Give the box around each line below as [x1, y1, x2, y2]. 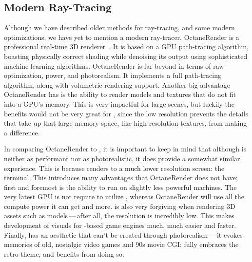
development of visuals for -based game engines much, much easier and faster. [4, 220, 236, 230]
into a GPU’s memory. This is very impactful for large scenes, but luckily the [4, 98, 234, 109]
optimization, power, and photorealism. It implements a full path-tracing [4, 70, 221, 80]
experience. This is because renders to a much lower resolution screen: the [4, 163, 225, 173]
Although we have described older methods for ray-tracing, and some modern [4, 22, 235, 33]
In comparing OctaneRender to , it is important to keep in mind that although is [4, 144, 247, 154]
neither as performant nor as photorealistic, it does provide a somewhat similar [4, 153, 240, 163]
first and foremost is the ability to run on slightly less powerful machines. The [4, 182, 237, 192]
